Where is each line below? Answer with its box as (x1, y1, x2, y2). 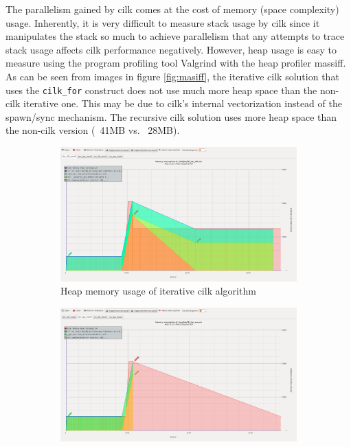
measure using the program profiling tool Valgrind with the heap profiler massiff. (5, 56, 346, 70)
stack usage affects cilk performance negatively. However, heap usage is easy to (5, 42, 337, 56)
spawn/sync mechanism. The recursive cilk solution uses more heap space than (5, 109, 337, 124)
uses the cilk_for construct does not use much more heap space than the (5, 82, 317, 97)
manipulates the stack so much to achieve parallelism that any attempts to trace (5, 29, 345, 43)
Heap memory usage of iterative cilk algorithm (60, 284, 256, 298)
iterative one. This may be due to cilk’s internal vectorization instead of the (23, 96, 342, 111)
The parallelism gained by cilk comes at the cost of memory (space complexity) (5, 2, 339, 16)
